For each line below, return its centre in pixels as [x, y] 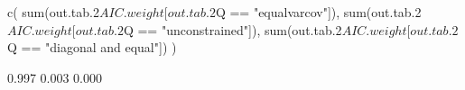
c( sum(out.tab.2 [53, 12]
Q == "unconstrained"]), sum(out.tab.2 [232, 29]
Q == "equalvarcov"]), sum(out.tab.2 [318, 12]
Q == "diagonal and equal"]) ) [92, 47]
